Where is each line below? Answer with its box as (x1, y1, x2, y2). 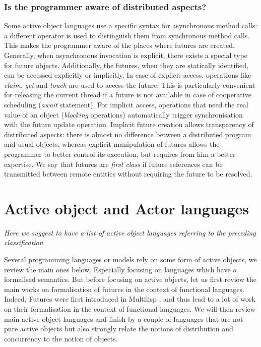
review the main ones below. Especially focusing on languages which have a (4, 264, 237, 274)
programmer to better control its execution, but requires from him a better (4, 148, 236, 159)
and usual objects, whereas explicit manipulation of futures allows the (4, 139, 220, 149)
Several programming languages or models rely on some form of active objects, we (4, 254, 257, 265)
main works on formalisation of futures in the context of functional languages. (4, 283, 244, 294)
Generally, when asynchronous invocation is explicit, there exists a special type (4, 50, 247, 60)
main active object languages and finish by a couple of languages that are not (4, 313, 243, 324)
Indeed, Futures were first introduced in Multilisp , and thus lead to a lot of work (4, 294, 255, 304)
